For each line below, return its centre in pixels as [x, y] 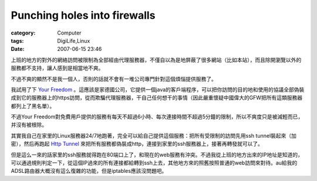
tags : [17, 40]
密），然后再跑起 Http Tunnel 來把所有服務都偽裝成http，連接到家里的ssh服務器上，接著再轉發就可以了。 [137, 144]
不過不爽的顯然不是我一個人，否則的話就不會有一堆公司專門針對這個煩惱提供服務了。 [114, 78]
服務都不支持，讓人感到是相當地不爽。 [57, 68]
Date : [18, 49]
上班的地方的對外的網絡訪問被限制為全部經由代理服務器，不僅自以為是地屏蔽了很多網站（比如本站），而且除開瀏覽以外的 [156, 60]
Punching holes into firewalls [83, 15]
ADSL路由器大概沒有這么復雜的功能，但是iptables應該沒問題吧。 [89, 171]
